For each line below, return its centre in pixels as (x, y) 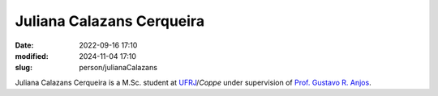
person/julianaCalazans (118, 68)
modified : (32, 56)
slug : (24, 68)
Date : (24, 45)
